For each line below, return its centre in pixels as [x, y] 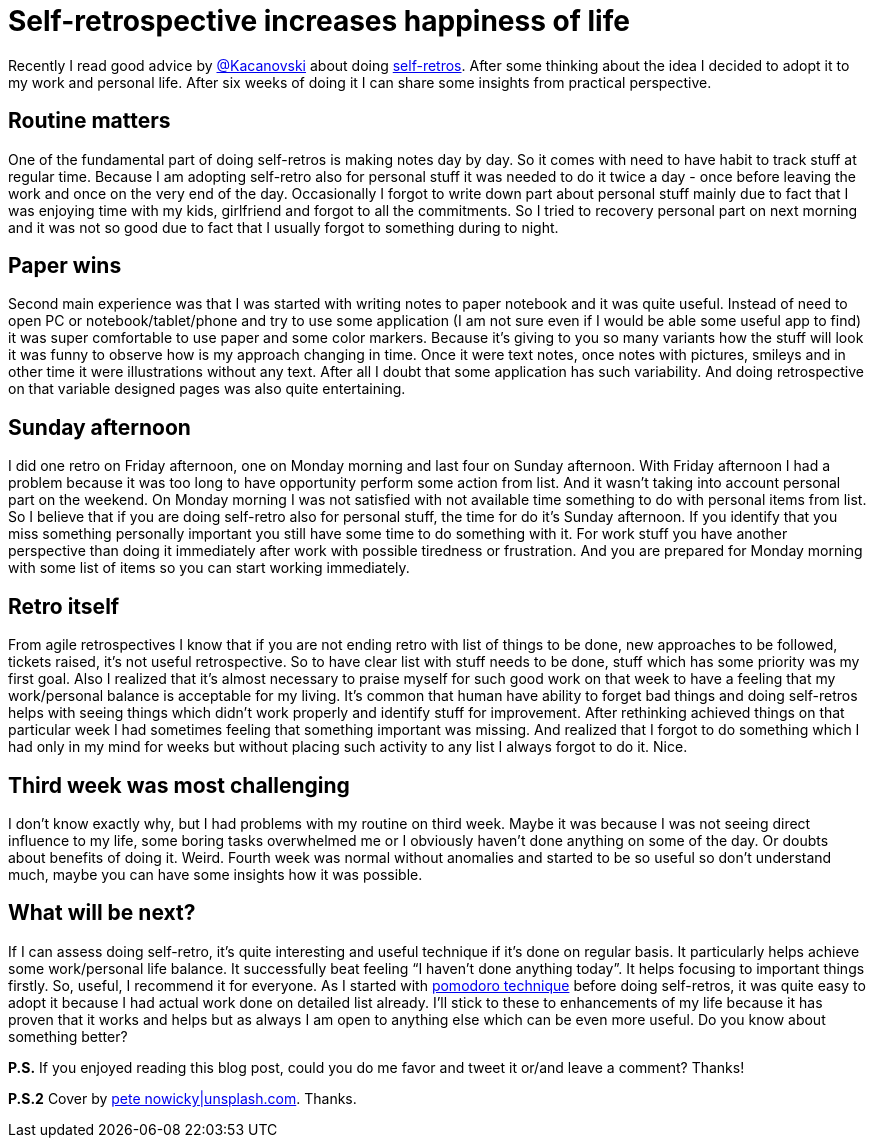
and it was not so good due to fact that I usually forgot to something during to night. [283, 227]
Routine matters [89, 121]
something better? [68, 1036]
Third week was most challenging [179, 785]
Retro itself [64, 606]
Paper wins [65, 266]
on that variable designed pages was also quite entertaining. [207, 389]
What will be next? [102, 913]
